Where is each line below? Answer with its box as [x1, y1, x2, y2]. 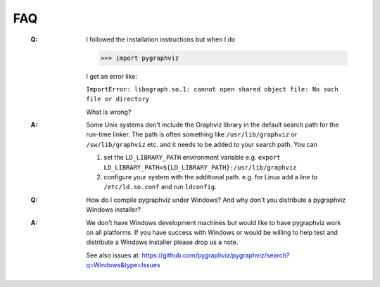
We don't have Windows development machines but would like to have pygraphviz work [86, 218, 341, 227]
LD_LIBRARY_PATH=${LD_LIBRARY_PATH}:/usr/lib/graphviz [103, 163, 297, 172]
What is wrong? [86, 108, 132, 116]
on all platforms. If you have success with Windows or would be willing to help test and [86, 228, 338, 236]
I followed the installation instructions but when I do [86, 35, 236, 44]
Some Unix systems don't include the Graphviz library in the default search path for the [86, 120, 339, 129]
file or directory [86, 95, 150, 103]
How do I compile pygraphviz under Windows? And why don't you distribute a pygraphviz [86, 196, 346, 204]
